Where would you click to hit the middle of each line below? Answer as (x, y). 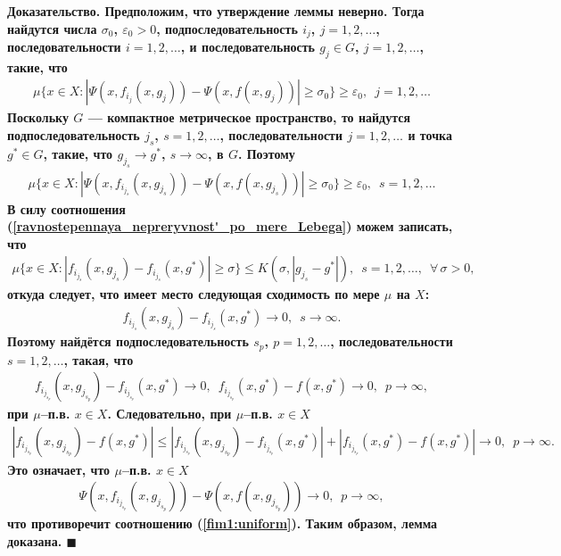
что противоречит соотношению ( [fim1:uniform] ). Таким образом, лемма (223, 523)
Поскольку (38, 117)
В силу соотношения (66, 208)
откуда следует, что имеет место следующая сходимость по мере (194, 294)
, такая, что (99, 359)
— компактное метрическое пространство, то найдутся (249, 117)
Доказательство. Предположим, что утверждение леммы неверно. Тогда (216, 11)
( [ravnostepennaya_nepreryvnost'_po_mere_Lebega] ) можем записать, (230, 226)
